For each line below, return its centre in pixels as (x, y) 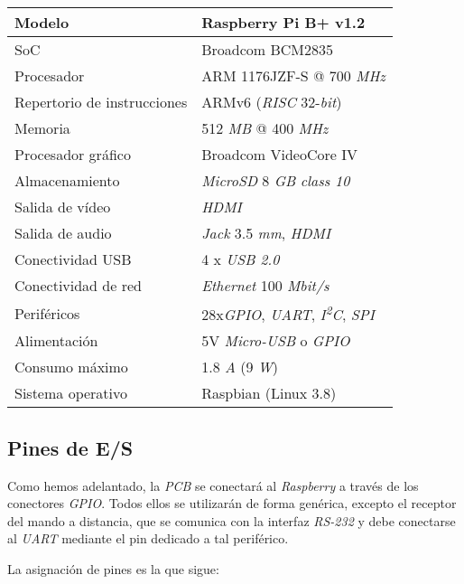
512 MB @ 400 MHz (265, 128)
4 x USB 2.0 (241, 259)
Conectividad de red (78, 285)
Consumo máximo (71, 367)
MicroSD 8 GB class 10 (276, 180)
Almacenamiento (67, 180)
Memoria (42, 128)
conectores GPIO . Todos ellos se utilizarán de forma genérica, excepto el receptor (232, 503)
